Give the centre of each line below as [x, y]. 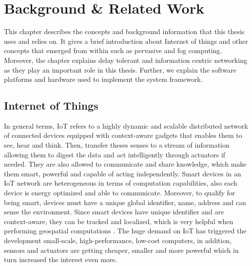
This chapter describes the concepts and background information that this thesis [124, 31]
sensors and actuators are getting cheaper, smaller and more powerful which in [121, 250]
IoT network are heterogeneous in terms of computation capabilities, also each [121, 183]
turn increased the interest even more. [61, 259]
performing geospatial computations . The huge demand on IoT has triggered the [125, 231]
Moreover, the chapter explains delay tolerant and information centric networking [126, 60]
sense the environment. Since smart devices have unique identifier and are [114, 212]
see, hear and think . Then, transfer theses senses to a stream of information [117, 145]
